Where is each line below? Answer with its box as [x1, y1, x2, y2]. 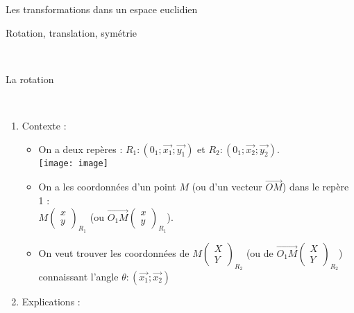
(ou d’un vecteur [192, 179, 262, 194]
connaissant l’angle [38, 269, 119, 284]
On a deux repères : [38, 141, 123, 156]
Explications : [22, 294, 81, 309]
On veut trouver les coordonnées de [38, 245, 189, 260]
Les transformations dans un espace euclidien [6, 2, 198, 16]
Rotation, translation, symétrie [6, 25, 137, 39]
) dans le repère [282, 179, 349, 194]
